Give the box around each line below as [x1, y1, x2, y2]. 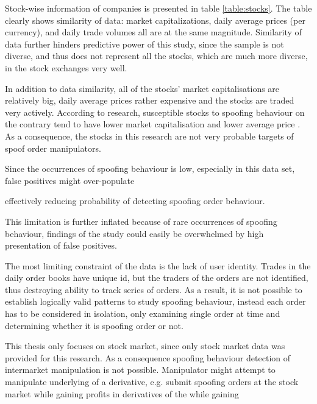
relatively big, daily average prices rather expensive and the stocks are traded [5, 94, 294, 107]
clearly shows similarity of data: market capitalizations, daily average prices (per [5, 13, 305, 26]
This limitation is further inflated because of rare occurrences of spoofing [5, 214, 277, 227]
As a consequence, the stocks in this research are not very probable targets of [5, 129, 294, 142]
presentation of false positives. [5, 239, 117, 252]
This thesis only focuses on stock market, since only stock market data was [5, 339, 285, 352]
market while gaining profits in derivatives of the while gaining [5, 387, 239, 400]
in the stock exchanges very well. [5, 61, 127, 74]
